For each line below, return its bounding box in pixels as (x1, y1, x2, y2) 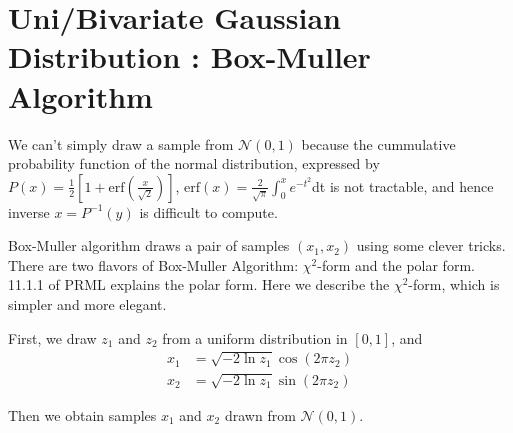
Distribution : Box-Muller (8, 36, 371, 77)
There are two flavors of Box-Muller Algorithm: (8, 254, 299, 275)
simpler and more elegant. (8, 294, 167, 315)
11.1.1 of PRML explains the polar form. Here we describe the (8, 274, 390, 295)
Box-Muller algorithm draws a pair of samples (8, 235, 290, 256)
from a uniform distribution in (162, 327, 348, 348)
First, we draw (8, 327, 97, 348)
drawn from (224, 404, 296, 425)
